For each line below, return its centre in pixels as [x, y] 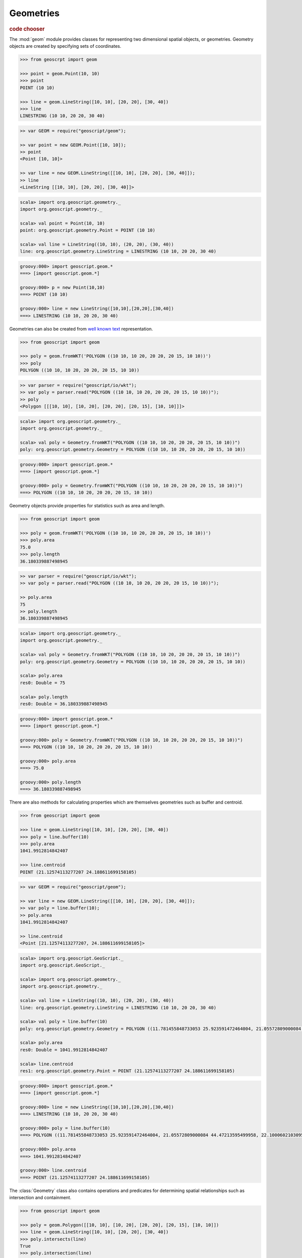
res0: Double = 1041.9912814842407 [64, 1050]
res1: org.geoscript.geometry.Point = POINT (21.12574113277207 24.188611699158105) [127, 1071]
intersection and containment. [40, 1198]
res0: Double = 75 [43, 683]
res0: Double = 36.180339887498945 [64, 704]
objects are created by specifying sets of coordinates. [65, 46]
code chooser [27, 29]
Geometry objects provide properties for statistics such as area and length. [87, 506]
